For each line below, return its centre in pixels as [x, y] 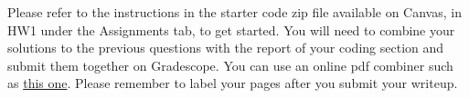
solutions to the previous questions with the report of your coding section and [226, 48]
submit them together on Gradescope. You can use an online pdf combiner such [230, 65]
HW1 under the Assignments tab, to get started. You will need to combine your [231, 29]
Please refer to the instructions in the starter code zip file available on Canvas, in [234, 12]
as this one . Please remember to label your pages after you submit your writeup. [233, 83]
